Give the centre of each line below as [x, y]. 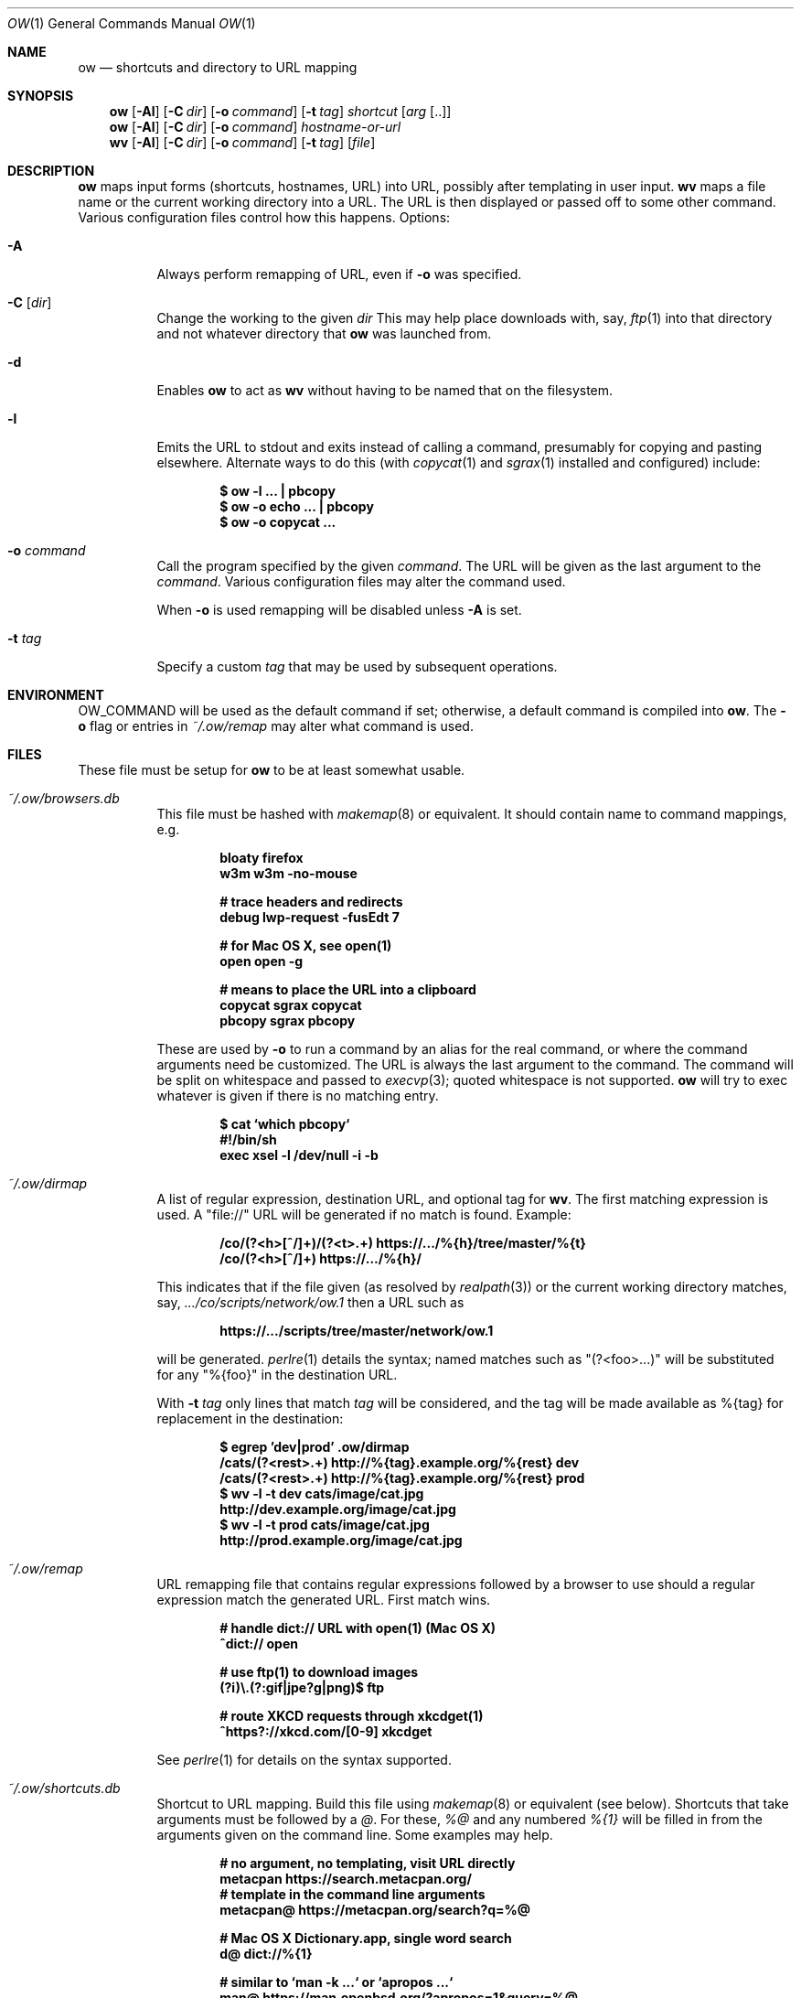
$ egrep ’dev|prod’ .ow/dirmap [315, 1447]
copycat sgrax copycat [291, 1005]
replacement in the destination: [250, 1418]
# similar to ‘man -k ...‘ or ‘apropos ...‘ [336, 1982]
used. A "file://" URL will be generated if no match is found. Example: [364, 1214]
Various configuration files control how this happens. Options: [264, 217]
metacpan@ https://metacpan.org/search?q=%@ [375, 1910]
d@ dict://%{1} [266, 1954]
